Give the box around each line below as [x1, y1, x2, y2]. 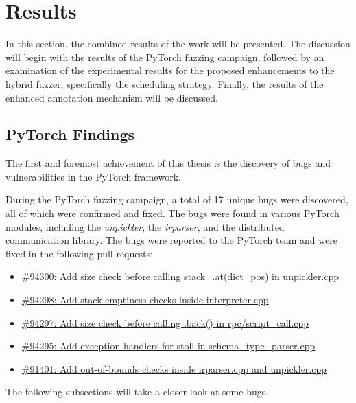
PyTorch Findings [5, 124, 135, 145]
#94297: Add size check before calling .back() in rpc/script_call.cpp [21, 315, 309, 330]
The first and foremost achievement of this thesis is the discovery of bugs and [5, 156, 331, 170]
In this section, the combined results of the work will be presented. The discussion [5, 36, 351, 51]
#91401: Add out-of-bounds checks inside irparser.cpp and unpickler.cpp [21, 361, 327, 376]
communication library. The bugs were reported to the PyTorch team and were [5, 233, 337, 247]
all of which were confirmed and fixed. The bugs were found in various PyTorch [5, 206, 340, 220]
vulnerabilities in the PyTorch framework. [5, 169, 181, 183]
